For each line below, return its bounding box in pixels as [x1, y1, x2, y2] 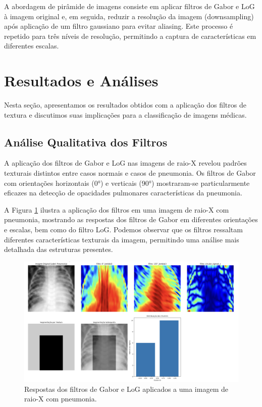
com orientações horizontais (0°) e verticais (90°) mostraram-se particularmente [4, 177, 250, 188]
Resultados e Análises [4, 70, 159, 91]
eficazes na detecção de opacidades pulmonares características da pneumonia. [4, 187, 242, 198]
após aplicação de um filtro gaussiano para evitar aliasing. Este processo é [4, 21, 233, 31]
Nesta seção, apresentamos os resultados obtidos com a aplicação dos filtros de [4, 99, 246, 110]
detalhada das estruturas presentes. [4, 244, 113, 255]
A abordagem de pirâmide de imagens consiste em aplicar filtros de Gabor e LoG [4, 1, 255, 11]
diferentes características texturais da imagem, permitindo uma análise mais [4, 234, 239, 244]
